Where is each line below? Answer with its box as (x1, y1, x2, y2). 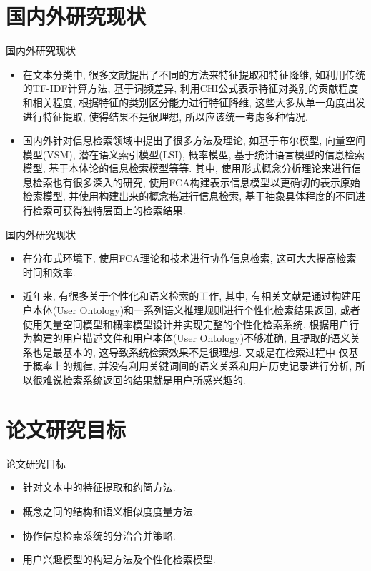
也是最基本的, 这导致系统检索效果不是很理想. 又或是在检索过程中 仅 (32, 344, 349, 359)
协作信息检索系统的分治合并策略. (22, 527, 176, 542)
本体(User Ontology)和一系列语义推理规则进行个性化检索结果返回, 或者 (32, 303, 360, 318)
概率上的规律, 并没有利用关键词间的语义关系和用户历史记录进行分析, (32, 358, 352, 373)
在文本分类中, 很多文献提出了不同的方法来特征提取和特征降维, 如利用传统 (22, 66, 365, 81)
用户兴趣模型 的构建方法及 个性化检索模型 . (22, 552, 216, 567)
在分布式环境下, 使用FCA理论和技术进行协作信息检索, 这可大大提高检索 (22, 251, 357, 266)
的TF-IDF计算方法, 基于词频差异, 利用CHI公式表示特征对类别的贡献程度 (22, 81, 359, 96)
